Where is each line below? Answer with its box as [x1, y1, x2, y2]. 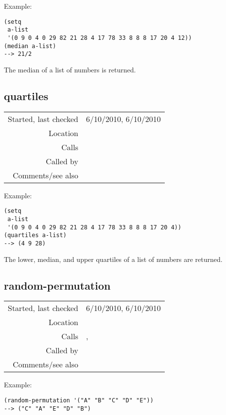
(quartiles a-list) [4, 232, 67, 239]
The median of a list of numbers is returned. [4, 64, 136, 74]
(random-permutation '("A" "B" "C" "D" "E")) [4, 397, 154, 404]
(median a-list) [4, 42, 56, 50]
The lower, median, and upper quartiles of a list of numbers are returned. [4, 254, 223, 264]
